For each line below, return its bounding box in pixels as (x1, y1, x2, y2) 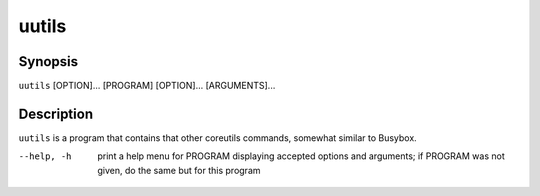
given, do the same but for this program (97, 164, 261, 176)
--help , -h (18, 151, 72, 162)
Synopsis (18, 53, 79, 70)
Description (18, 105, 94, 122)
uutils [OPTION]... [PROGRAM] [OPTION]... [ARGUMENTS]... (18, 80, 276, 92)
